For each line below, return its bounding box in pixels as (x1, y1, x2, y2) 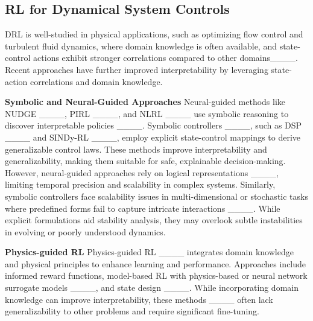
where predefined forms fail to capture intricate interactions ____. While (5, 202, 280, 214)
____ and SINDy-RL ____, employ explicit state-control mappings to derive (5, 130, 301, 143)
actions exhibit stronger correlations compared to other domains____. (33, 51, 298, 64)
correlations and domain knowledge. (30, 75, 163, 87)
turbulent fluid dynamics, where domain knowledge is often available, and (5, 39, 277, 52)
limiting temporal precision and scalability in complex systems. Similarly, (5, 178, 276, 191)
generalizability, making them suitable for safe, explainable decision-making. (5, 154, 286, 167)
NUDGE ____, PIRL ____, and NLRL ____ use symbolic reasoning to (5, 107, 289, 119)
